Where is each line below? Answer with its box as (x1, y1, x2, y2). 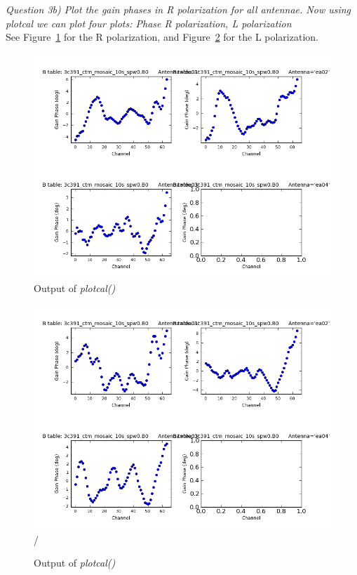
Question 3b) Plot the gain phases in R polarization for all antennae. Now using (6, 2, 351, 16)
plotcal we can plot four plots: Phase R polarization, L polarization (6, 15, 292, 30)
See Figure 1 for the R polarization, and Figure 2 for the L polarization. (6, 29, 318, 44)
